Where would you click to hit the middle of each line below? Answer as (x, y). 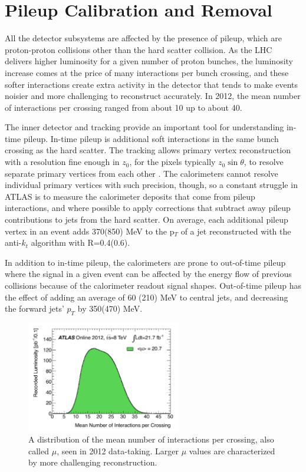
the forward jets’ (34, 308)
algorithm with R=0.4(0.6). (80, 242)
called (39, 450)
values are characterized (232, 450)
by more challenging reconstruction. (93, 462)
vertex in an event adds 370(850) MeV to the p (90, 231)
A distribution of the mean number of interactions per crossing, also (151, 439)
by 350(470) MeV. (110, 308)
